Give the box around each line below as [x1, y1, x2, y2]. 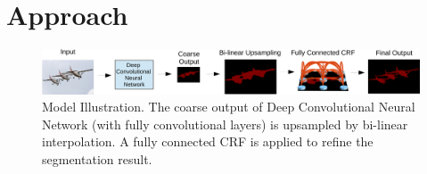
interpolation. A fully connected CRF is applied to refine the [42, 132, 374, 151]
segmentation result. [42, 150, 152, 169]
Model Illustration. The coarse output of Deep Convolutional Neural [42, 97, 415, 116]
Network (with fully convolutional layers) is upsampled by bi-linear [42, 114, 408, 133]
